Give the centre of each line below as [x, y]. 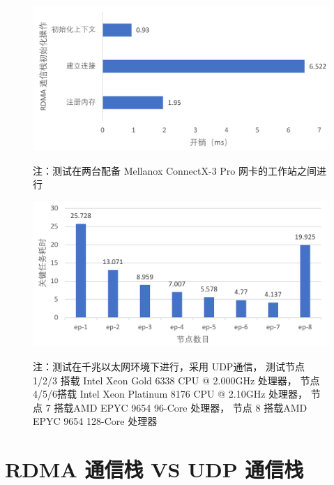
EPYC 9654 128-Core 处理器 [95, 421]
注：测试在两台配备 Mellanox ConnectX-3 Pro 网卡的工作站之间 [175, 170]
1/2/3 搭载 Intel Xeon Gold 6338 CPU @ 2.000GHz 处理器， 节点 [176, 380]
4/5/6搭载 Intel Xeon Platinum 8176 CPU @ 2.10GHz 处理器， [170, 394]
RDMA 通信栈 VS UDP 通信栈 [154, 469]
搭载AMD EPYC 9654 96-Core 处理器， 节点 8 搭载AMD [181, 407]
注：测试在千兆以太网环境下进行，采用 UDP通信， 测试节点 [169, 366]
